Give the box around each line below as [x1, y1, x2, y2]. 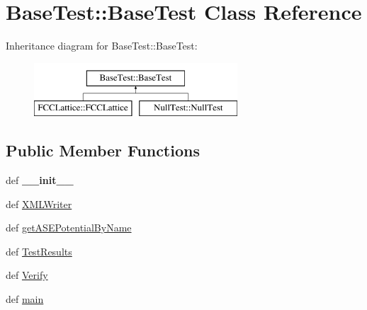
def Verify [6, 268, 48, 282]
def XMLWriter [6, 196, 72, 211]
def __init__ [6, 173, 74, 188]
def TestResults [6, 243, 72, 258]
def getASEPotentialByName [6, 220, 132, 235]
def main [6, 292, 44, 306]
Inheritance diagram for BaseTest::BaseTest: [6, 38, 198, 53]
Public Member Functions [6, 139, 200, 161]
